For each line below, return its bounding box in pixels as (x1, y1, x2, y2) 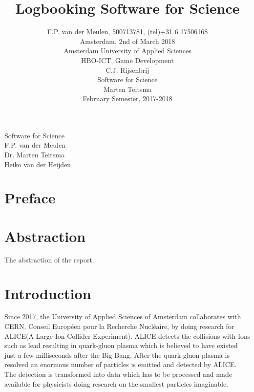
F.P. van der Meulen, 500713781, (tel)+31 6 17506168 (47, 26, 208, 37)
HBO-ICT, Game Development (81, 55, 174, 65)
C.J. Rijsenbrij (106, 65, 149, 75)
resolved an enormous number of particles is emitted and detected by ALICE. (4, 359, 237, 370)
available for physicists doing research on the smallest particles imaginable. (4, 378, 229, 389)
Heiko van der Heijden (4, 159, 71, 169)
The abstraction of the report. (4, 254, 94, 264)
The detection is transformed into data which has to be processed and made (4, 369, 232, 379)
